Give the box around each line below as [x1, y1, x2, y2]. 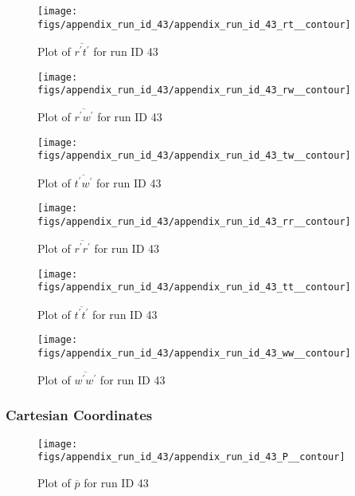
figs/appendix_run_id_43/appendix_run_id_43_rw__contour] [37, 85, 351, 96]
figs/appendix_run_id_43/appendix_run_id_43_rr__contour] [37, 216, 351, 228]
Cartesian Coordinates [6, 405, 153, 425]
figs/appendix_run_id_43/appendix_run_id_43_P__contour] [37, 451, 345, 463]
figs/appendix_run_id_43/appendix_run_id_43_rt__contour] [37, 18, 351, 30]
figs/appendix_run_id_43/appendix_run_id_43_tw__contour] [37, 150, 351, 162]
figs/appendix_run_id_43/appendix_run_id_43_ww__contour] [37, 347, 351, 359]
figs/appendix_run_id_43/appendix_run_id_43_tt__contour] [37, 281, 351, 293]
